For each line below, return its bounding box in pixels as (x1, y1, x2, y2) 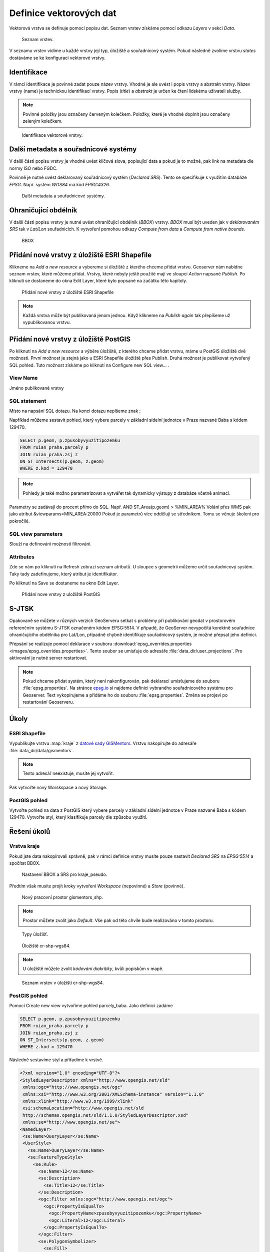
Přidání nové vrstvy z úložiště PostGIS (9, 335, 131, 343)
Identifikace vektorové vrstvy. (21, 132, 83, 138)
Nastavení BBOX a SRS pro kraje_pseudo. (21, 871, 107, 877)
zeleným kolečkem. (22, 118, 62, 124)
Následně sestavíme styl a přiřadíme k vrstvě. (9, 1057, 103, 1063)
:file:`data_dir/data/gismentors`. (9, 747, 74, 753)
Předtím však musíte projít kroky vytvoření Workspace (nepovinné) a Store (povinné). (9, 883, 185, 889)
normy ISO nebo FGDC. (9, 165, 57, 171)
